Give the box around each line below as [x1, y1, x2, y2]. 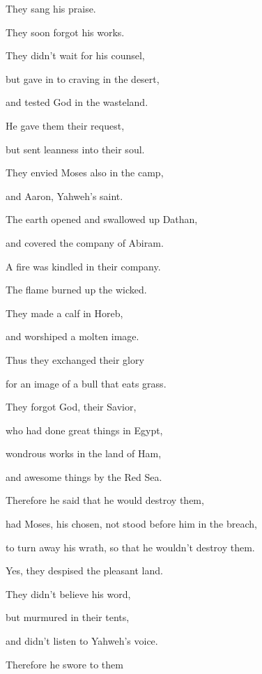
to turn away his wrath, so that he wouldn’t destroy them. [6, 539, 255, 554]
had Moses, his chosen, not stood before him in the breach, [6, 516, 257, 531]
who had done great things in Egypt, [6, 422, 163, 437]
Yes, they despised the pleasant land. [6, 563, 163, 578]
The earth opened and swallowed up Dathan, [6, 212, 198, 227]
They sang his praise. [6, 1, 96, 15]
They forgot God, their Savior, [6, 399, 137, 414]
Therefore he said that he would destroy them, [6, 493, 204, 507]
